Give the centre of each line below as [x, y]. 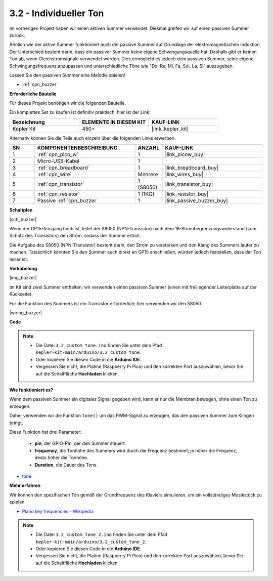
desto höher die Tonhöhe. [61, 458]
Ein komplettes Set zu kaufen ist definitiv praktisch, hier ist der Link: [80, 112]
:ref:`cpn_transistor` [61, 184]
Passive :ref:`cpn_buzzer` [67, 201]
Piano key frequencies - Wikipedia [58, 511]
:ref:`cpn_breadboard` [63, 168]
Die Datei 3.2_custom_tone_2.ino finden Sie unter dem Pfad [102, 534]
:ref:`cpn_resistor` [58, 194]
